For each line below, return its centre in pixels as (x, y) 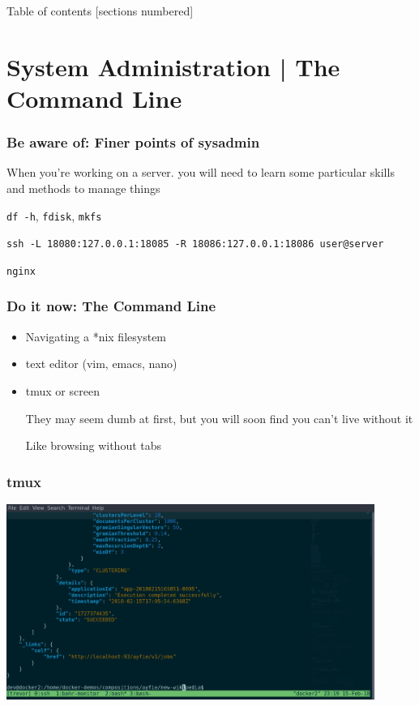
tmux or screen (62, 390)
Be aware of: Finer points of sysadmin (133, 142)
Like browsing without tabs (94, 445)
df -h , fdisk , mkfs (54, 215)
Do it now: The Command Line (111, 306)
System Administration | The (173, 66)
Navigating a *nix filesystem (96, 336)
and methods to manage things (83, 188)
